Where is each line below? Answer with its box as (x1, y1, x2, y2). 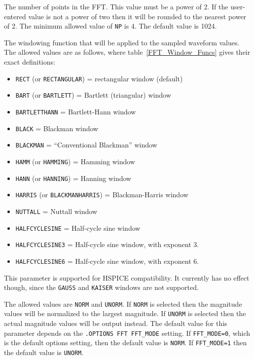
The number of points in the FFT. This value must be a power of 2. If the (4, 1, 228, 11)
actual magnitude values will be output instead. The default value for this (4, 318, 227, 328)
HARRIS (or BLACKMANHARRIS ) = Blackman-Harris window (15, 189, 188, 200)
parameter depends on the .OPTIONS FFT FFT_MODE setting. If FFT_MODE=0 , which (4, 327, 251, 338)
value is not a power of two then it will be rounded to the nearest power (28, 11, 247, 21)
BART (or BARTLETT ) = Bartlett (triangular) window (15, 90, 171, 100)
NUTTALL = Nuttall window (15, 206, 98, 216)
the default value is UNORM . (4, 347, 84, 357)
